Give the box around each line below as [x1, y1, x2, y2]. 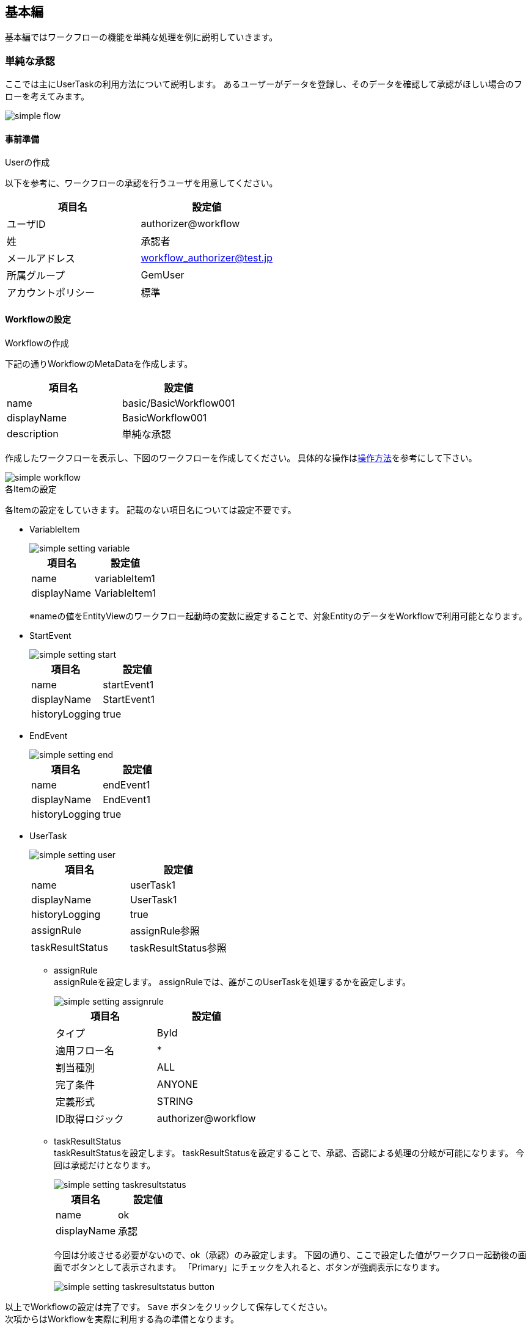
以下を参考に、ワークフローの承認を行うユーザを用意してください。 [5, 178, 278, 189]
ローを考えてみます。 [5, 91, 89, 102]
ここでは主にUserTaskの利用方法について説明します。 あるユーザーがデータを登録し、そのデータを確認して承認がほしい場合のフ [5, 79, 522, 90]
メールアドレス [7, 252, 76, 265]
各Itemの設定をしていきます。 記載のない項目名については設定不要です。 [5, 504, 296, 515]
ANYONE [156, 1077, 199, 1090]
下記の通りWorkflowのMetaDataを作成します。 [5, 358, 193, 369]
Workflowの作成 [5, 337, 69, 348]
